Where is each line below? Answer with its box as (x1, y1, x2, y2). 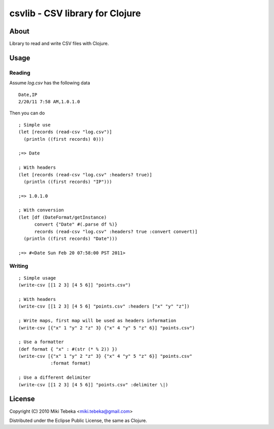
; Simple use (18, 122, 51, 128)
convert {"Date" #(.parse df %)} (34, 222, 118, 227)
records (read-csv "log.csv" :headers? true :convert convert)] (34, 229, 198, 234)
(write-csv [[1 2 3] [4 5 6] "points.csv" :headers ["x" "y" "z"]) (18, 303, 190, 310)
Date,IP (18, 91, 38, 98)
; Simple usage (18, 275, 56, 281)
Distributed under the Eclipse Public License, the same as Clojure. (9, 417, 147, 423)
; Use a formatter (18, 339, 64, 345)
